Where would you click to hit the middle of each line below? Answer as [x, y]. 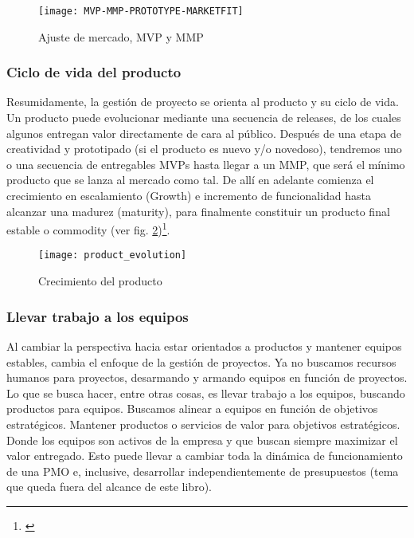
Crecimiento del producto [100, 281]
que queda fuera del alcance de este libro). [109, 487]
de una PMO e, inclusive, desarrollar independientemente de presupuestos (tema [203, 471]
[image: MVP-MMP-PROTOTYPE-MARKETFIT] [141, 11]
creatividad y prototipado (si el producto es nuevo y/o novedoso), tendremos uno [204, 149]
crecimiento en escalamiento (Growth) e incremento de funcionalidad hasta [189, 196]
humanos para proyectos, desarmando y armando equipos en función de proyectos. [207, 377]
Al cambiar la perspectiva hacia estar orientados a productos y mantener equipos [204, 346]
